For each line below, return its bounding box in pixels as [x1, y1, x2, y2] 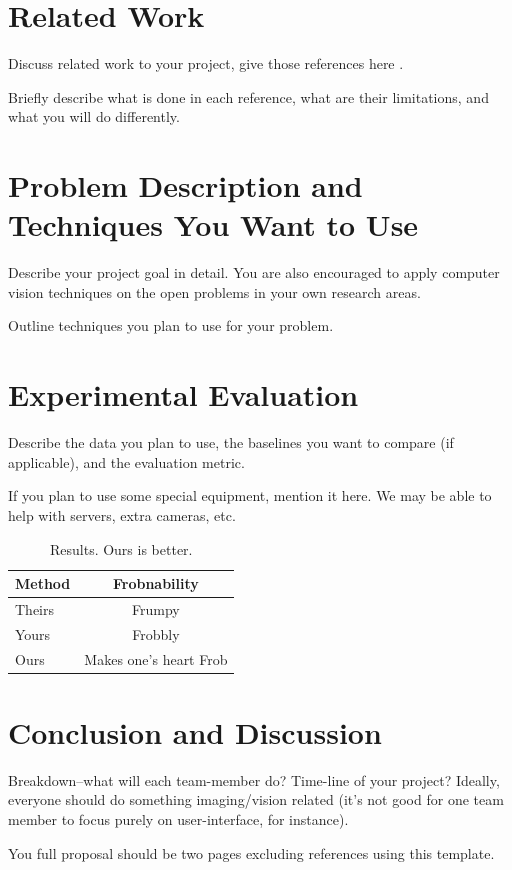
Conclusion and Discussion [8, 711, 382, 752]
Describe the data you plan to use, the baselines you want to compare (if [8, 432, 454, 453]
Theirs [15, 598, 55, 619]
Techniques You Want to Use [8, 204, 419, 245]
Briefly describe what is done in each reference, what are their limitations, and [8, 86, 489, 107]
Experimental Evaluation [8, 374, 359, 415]
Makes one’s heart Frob [84, 648, 228, 669]
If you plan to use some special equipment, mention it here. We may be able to [8, 485, 492, 506]
